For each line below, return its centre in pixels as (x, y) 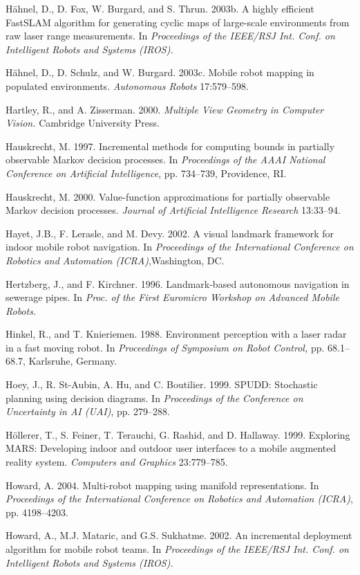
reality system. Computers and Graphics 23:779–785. (117, 462)
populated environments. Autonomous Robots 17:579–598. (127, 85)
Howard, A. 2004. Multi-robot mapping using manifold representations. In (162, 485)
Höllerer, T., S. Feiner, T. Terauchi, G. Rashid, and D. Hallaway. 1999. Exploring (178, 434)
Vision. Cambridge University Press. (83, 123)
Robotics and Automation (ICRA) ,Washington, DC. (115, 260)
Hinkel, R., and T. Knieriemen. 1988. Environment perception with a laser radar (176, 334)
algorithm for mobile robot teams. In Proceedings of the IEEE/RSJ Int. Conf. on (177, 549)
